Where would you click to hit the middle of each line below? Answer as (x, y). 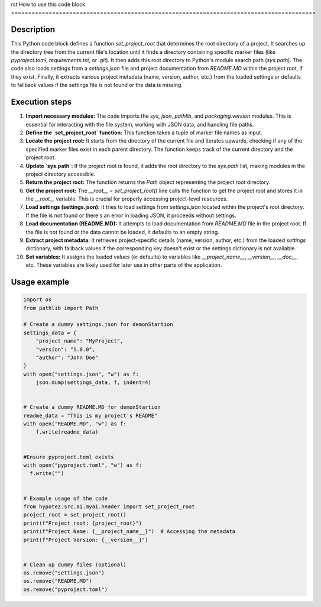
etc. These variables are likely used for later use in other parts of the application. (124, 265)
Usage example (40, 282)
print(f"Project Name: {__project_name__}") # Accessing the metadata (129, 532)
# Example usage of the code (66, 498)
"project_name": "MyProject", (80, 341)
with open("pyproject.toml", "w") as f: (82, 465)
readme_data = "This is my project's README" (90, 415)
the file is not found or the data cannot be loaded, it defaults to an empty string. (123, 232)
